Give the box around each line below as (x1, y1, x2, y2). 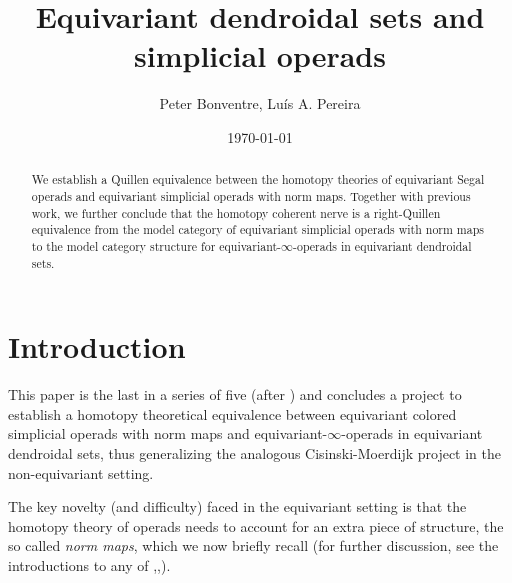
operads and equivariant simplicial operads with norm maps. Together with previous (31, 187, 471, 204)
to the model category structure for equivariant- (31, 237, 282, 254)
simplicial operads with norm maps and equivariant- (8, 423, 328, 444)
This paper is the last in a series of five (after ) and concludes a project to (8, 384, 462, 405)
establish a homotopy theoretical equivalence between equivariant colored (8, 403, 457, 424)
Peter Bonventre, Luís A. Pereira (159, 93, 361, 114)
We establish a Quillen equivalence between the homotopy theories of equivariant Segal (31, 171, 485, 188)
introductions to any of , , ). (8, 554, 171, 575)
